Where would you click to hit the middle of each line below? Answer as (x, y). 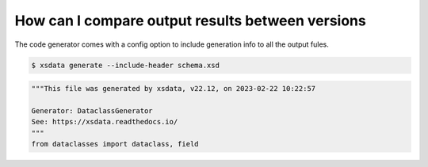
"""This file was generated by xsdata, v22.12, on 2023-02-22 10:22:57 (174, 89)
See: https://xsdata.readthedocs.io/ (105, 122)
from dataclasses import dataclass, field (115, 144)
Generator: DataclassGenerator (92, 110)
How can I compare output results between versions (190, 21)
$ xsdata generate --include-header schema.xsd (125, 65)
